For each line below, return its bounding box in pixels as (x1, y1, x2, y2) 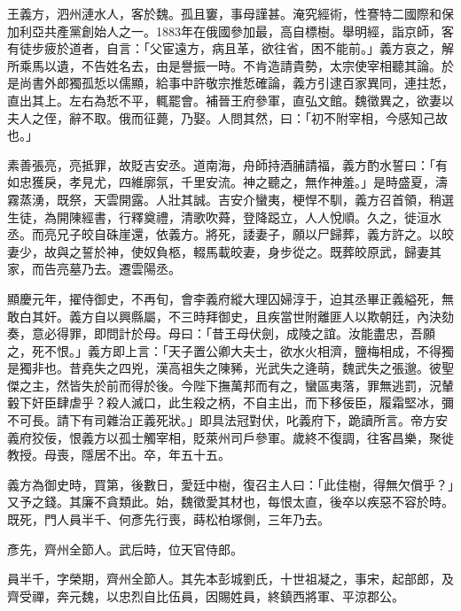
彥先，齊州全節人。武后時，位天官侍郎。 (7, 539, 243, 558)
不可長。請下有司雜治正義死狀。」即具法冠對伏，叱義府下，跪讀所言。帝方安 (7, 411, 448, 429)
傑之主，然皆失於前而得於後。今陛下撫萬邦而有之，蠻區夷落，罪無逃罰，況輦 (7, 375, 454, 394)
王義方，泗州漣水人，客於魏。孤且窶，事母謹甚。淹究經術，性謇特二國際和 (7, 4, 441, 22)
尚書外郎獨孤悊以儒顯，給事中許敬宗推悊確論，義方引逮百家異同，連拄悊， (19, 73, 454, 92)
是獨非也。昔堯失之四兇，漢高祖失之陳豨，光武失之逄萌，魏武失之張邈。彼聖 (7, 359, 454, 377)
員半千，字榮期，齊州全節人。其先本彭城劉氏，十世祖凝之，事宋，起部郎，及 (7, 569, 454, 588)
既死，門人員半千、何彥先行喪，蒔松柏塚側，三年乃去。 (7, 510, 330, 529)
